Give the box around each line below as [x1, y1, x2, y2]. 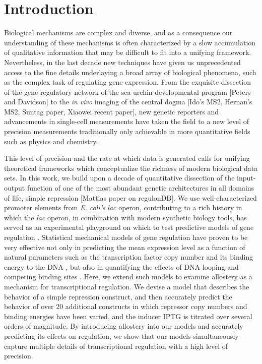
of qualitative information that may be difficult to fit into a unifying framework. [4, 47, 251, 57]
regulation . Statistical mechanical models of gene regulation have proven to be [4, 232, 248, 242]
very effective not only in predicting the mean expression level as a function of [4, 241, 245, 252]
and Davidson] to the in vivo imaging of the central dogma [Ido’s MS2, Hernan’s [4, 96, 252, 107]
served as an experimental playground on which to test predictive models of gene [4, 222, 254, 232]
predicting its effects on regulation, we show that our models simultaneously [4, 330, 239, 341]
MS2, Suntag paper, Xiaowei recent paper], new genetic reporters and [4, 106, 219, 116]
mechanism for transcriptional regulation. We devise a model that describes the [4, 281, 249, 291]
